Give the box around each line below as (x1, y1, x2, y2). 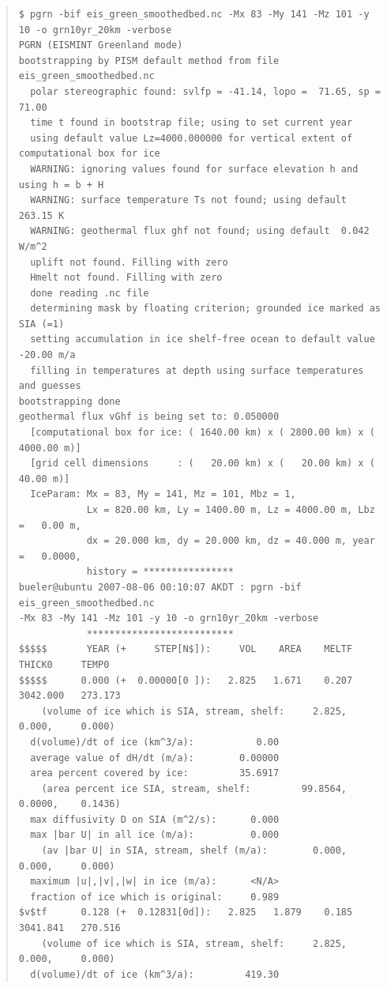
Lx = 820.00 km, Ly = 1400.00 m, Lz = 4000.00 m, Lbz (86, 504, 375, 515)
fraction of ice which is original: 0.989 (30, 891, 280, 903)
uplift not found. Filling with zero (30, 256, 228, 268)
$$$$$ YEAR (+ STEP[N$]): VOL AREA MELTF (18, 643, 353, 655)
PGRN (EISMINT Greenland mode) (18, 40, 183, 51)
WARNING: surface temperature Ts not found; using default (30, 194, 348, 206)
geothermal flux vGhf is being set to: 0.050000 (18, 411, 280, 423)
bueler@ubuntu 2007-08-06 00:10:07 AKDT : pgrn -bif (18, 581, 302, 593)
